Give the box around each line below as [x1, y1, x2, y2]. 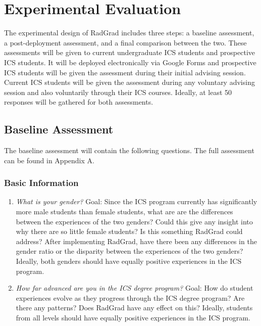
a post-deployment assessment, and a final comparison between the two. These [4, 37, 247, 48]
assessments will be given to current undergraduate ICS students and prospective [4, 47, 255, 58]
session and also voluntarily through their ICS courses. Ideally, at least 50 [4, 86, 232, 97]
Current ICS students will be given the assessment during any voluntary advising [4, 77, 255, 87]
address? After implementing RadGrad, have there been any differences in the [16, 236, 257, 246]
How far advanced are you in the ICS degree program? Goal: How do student [16, 283, 253, 293]
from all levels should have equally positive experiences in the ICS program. [16, 312, 250, 323]
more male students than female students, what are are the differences [16, 206, 233, 217]
